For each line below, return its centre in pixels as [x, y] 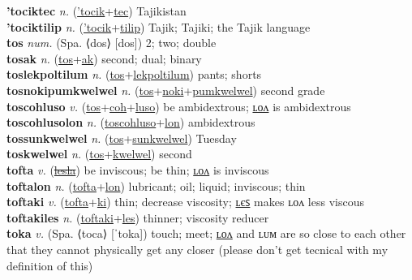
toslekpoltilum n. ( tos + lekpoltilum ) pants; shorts [134, 74]
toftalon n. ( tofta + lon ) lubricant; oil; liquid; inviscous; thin [156, 185]
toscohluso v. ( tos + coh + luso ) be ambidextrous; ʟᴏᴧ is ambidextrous [179, 106]
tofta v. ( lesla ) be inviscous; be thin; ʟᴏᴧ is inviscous [138, 169]
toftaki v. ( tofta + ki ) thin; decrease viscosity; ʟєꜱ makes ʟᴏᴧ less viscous [185, 202]
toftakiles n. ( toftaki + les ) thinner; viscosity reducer [138, 217]
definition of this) [50, 265]
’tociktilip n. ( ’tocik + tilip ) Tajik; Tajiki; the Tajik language [159, 26]
